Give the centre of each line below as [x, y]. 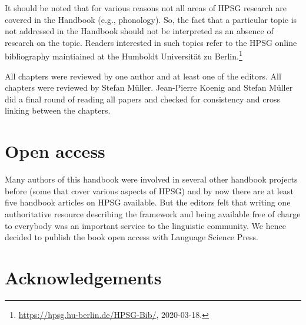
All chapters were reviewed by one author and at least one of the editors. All [143, 76]
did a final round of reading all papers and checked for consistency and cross [143, 99]
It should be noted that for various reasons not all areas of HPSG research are [146, 8]
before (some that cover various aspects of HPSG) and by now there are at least [149, 190]
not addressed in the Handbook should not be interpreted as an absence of [139, 31]
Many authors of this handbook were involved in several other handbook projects [151, 179]
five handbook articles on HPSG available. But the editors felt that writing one [148, 202]
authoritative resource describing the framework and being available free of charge [153, 213]
